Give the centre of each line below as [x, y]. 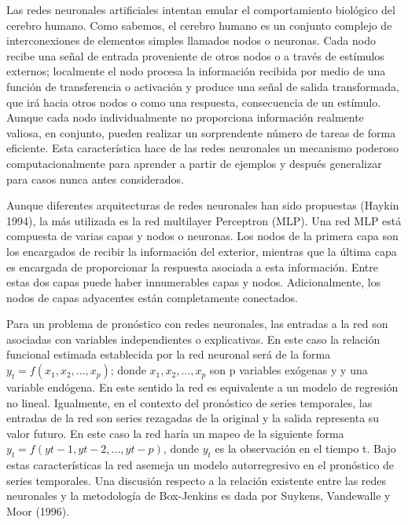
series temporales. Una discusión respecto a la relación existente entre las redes [197, 480]
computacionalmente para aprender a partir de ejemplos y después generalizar [194, 163]
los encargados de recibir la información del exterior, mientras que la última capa [202, 251]
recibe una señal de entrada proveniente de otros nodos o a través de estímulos [195, 55]
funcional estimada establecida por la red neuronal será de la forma [169, 354]
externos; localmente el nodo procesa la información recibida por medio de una [196, 71]
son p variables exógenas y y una [289, 370]
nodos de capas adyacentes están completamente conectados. [152, 297]
